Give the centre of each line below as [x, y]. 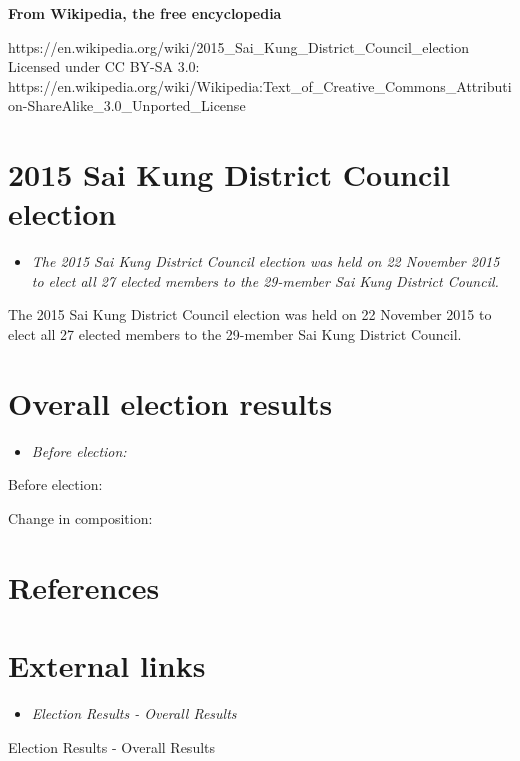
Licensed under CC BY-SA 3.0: [104, 66]
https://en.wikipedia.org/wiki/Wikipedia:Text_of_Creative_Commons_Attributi [260, 85]
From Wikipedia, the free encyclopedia [145, 13]
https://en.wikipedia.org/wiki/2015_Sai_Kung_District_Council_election [238, 46]
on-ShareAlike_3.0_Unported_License [127, 105]
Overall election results [170, 402]
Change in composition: [80, 517]
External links [107, 665]
